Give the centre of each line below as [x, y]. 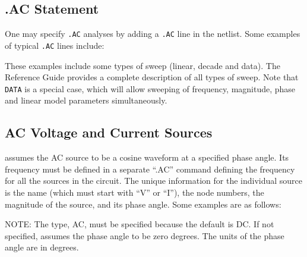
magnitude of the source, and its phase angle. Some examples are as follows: [143, 204]
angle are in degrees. [42, 247]
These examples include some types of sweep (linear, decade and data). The [143, 65]
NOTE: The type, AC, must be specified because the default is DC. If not [140, 224]
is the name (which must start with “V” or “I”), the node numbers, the [134, 192]
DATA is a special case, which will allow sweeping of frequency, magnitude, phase [150, 88]
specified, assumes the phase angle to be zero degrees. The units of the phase [145, 235]
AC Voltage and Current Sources [109, 132]
